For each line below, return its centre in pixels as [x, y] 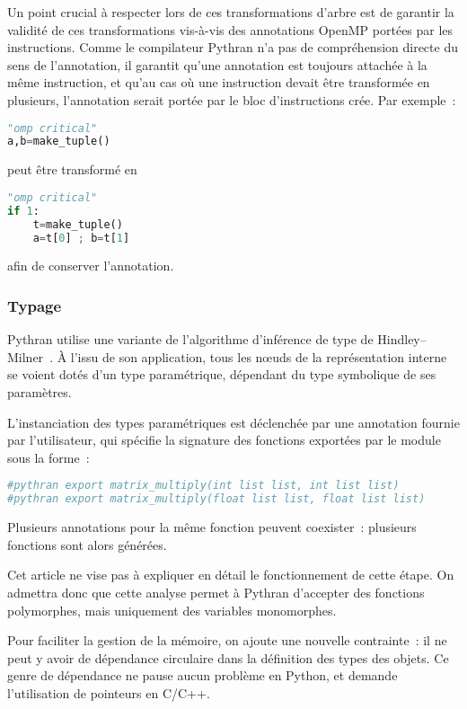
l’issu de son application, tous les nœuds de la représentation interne [259, 356]
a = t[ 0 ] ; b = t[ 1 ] [81, 238]
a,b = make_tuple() [59, 142]
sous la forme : [48, 457]
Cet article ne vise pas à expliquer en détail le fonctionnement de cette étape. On [231, 575]
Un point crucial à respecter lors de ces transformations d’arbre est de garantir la [231, 12]
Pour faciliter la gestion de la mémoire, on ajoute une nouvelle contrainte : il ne [227, 640]
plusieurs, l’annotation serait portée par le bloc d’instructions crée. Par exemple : [232, 99]
